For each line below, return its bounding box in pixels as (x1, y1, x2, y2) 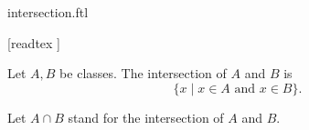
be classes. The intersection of (59, 64, 227, 83)
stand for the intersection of (68, 107, 224, 126)
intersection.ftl (7, 3, 89, 21)
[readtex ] (7, 33, 60, 52)
